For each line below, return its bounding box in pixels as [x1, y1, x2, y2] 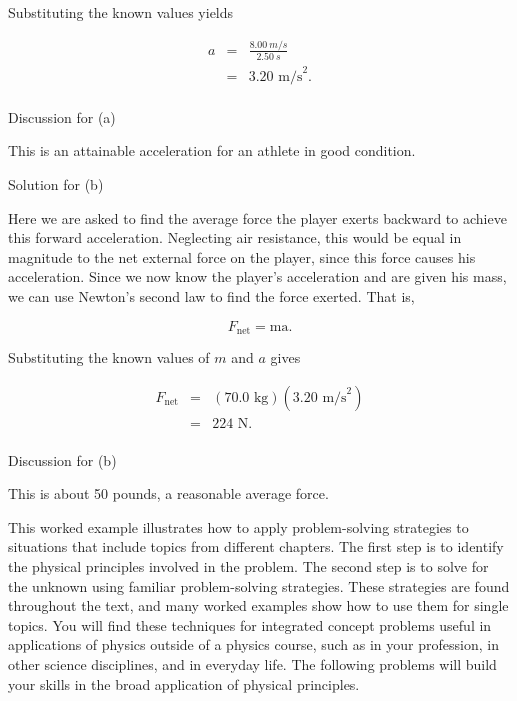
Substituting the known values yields [8, 2, 234, 22]
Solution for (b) [8, 174, 104, 194]
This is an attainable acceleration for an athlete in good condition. [8, 140, 416, 161]
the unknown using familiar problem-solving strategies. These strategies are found [8, 575, 510, 596]
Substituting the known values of [8, 347, 210, 368]
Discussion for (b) [8, 449, 117, 470]
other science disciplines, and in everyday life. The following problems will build [8, 654, 497, 675]
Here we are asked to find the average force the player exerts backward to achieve [8, 207, 507, 228]
